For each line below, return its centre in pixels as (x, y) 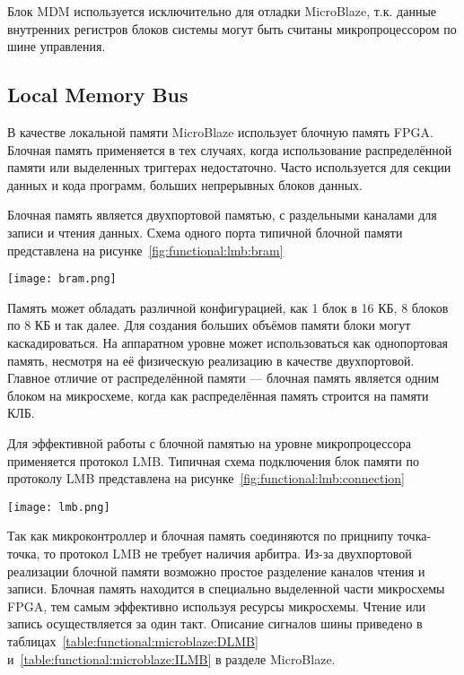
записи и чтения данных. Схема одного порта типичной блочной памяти (205, 232)
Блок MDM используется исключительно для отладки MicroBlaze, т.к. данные (222, 11)
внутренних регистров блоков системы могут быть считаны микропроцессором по (232, 28)
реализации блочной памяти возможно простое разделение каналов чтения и (216, 571)
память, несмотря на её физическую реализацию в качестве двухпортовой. (211, 360)
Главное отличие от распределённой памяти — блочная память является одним (223, 378)
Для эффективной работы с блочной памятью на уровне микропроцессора (209, 442)
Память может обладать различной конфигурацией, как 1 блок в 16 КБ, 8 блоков (228, 307)
